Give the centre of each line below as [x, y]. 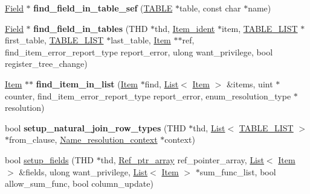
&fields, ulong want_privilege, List [83, 171]
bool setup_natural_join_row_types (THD [95, 127]
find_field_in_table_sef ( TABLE [103, 8]
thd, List [209, 127]
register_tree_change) [46, 64]
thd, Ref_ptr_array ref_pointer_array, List [182, 159]
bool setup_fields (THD [49, 159]
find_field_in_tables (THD [91, 28]
